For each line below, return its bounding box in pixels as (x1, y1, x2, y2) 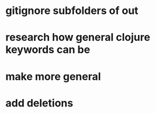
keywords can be (5, 43, 91, 57)
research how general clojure (5, 31, 150, 44)
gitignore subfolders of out (5, 4, 138, 17)
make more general (5, 70, 101, 83)
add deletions (5, 96, 74, 110)
